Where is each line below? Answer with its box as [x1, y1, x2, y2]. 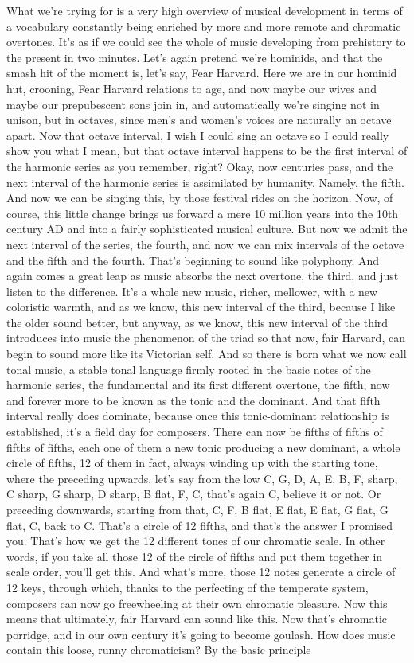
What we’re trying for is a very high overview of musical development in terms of [6, 2, 403, 18]
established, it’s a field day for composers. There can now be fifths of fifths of [6, 423, 383, 440]
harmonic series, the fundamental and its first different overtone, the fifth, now [6, 376, 390, 393]
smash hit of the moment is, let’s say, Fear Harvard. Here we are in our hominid [6, 64, 397, 81]
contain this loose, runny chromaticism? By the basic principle [6, 642, 311, 658]
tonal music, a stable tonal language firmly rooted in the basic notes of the [6, 361, 371, 377]
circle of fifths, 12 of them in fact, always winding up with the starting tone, [6, 454, 378, 471]
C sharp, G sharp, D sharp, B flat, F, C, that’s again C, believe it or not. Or [6, 486, 381, 502]
